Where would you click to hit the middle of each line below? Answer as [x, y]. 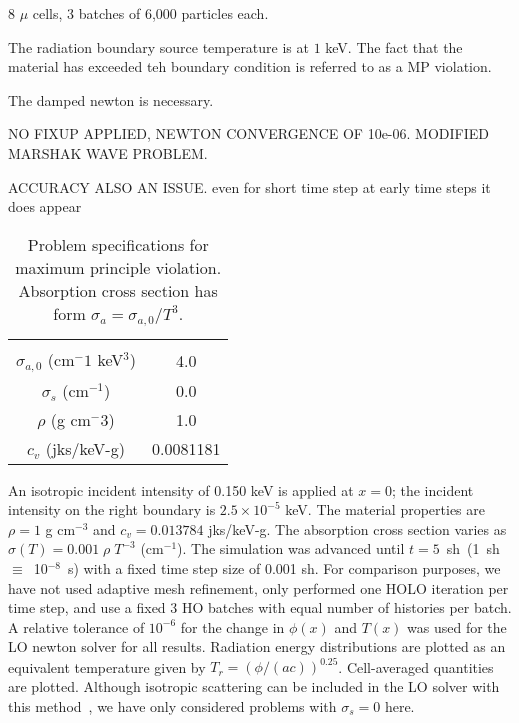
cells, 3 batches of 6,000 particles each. [150, 13]
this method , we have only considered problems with [172, 705]
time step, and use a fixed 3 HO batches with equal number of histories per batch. [260, 607]
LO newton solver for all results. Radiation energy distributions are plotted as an [257, 646]
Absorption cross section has [118, 290]
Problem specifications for [118, 244]
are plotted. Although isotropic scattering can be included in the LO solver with [254, 686]
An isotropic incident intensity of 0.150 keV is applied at [181, 489]
